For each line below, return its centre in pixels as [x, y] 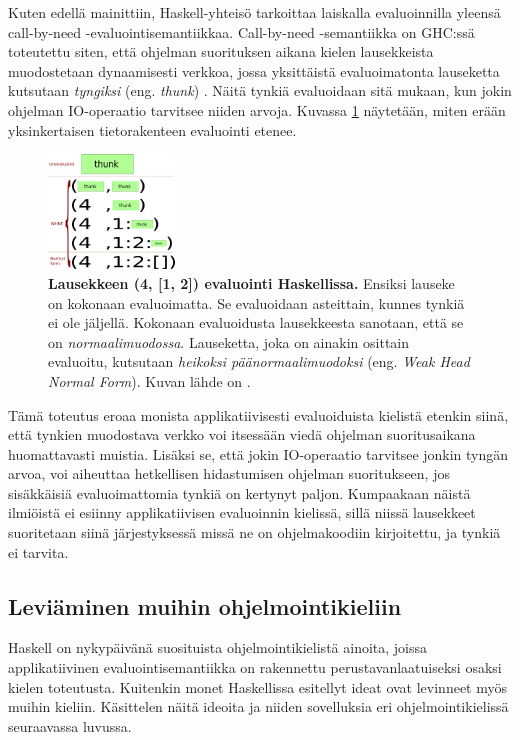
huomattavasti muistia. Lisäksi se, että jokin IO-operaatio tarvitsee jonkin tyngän [258, 453]
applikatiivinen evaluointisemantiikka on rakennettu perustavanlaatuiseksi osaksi [255, 667]
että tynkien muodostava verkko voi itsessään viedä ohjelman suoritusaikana [242, 434]
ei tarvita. [38, 551]
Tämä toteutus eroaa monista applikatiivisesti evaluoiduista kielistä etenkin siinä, [258, 414]
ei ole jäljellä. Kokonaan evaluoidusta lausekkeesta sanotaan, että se [256, 322]
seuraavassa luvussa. [70, 725]
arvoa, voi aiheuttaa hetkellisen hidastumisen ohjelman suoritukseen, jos [229, 473]
